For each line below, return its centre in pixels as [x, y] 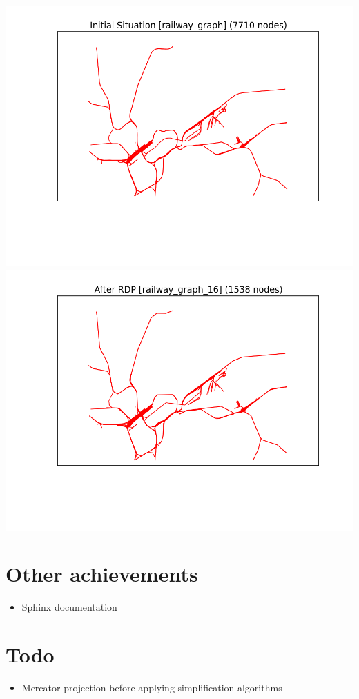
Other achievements [102, 574]
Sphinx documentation [69, 607]
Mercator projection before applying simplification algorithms [152, 688]
